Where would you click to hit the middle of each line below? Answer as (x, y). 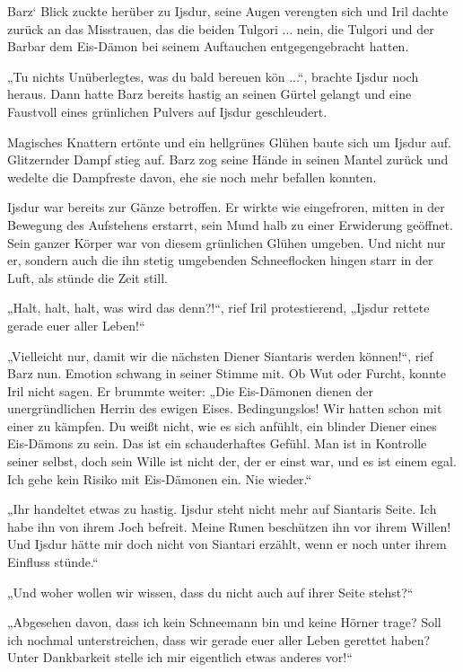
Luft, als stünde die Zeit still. (87, 277)
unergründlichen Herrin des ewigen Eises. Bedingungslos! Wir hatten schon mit (225, 408)
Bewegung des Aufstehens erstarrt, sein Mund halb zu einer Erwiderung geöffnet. (230, 224)
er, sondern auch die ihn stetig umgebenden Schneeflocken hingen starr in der (220, 260)
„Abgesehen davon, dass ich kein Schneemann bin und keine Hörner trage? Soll (224, 622)
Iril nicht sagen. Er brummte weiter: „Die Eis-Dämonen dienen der (190, 390)
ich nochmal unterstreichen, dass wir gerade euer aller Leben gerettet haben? (219, 639)
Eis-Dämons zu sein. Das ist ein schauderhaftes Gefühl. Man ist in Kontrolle (217, 443)
